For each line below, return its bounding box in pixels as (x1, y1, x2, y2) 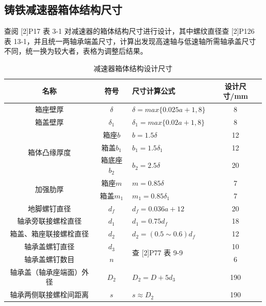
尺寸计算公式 (132, 85, 175, 96)
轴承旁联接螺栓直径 (17, 215, 82, 226)
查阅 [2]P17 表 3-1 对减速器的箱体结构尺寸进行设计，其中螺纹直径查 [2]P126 (4, 26, 255, 36)
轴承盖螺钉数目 (24, 253, 75, 264)
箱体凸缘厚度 (28, 147, 71, 158)
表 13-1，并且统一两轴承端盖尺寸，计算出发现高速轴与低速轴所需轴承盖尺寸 (4, 35, 256, 46)
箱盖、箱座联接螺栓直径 (10, 228, 89, 239)
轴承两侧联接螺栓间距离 (10, 289, 89, 300)
